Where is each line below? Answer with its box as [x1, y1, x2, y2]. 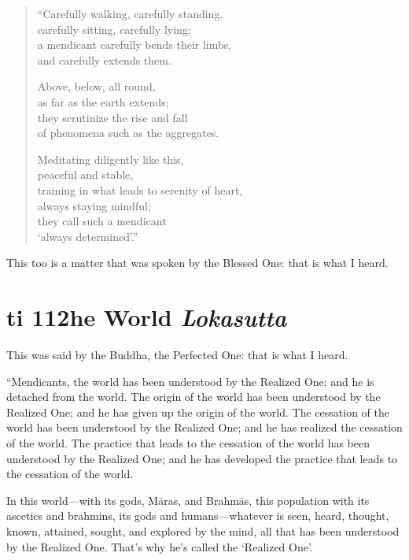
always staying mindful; [37, 197, 151, 213]
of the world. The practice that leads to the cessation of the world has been [6, 435, 370, 451]
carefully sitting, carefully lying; [37, 20, 191, 37]
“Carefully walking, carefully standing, [37, 6, 223, 21]
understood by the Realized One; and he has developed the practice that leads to [6, 450, 398, 466]
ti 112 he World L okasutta [6, 301, 287, 334]
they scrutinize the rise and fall [37, 109, 188, 125]
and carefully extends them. [37, 51, 171, 68]
